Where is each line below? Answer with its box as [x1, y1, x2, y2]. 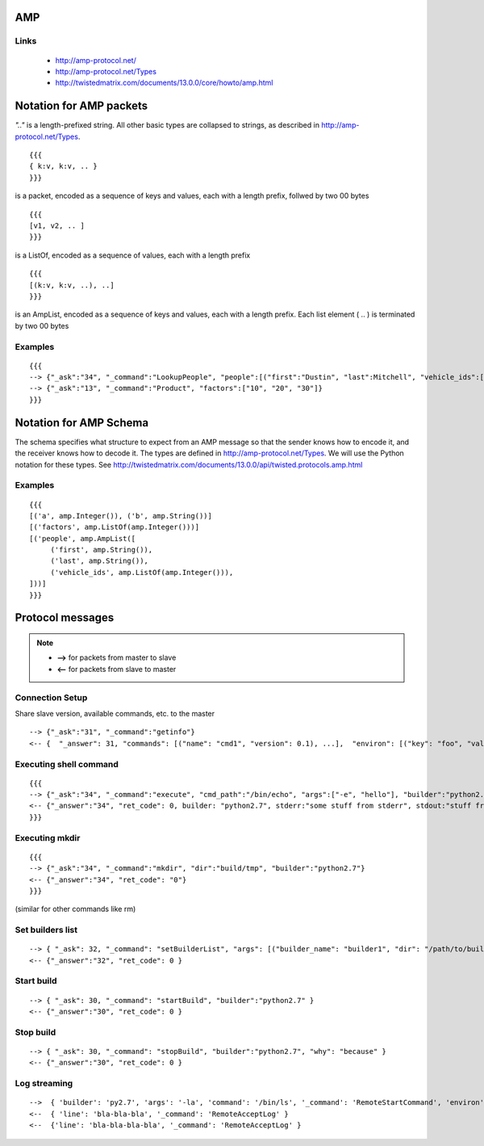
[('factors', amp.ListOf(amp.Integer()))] [29, 523, 200, 532]
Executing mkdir [15, 832, 81, 843]
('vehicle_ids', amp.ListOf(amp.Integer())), [50, 568, 234, 577]
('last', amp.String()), [50, 556, 149, 565]
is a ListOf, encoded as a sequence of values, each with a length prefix [15, 250, 251, 260]
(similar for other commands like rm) [15, 905, 136, 914]
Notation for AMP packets [15, 99, 148, 113]
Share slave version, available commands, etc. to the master [15, 708, 215, 718]
